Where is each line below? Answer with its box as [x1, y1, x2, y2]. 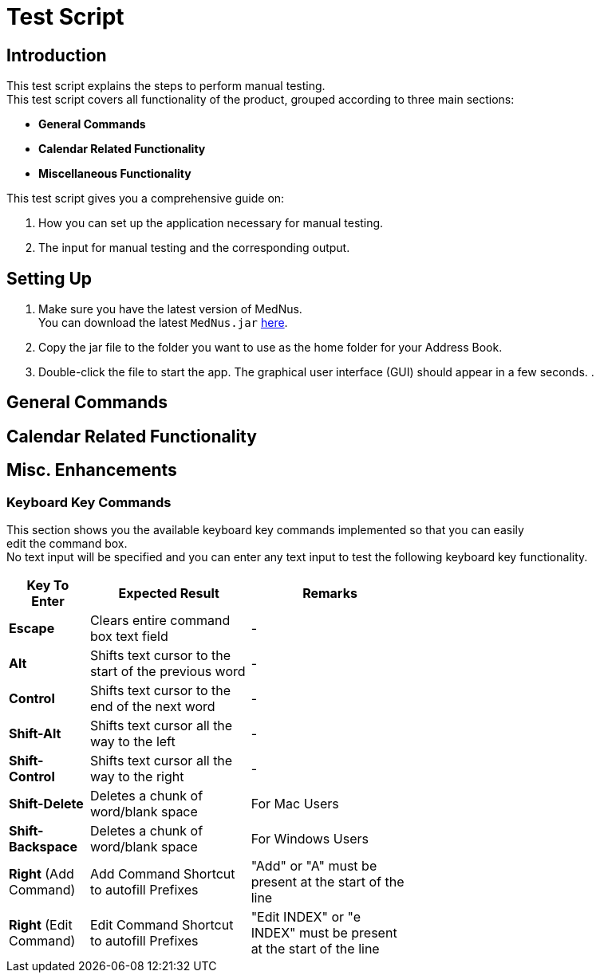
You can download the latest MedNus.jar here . [38, 316, 288, 330]
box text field [89, 628, 168, 645]
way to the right [89, 769, 184, 785]
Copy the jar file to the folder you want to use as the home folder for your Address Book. [38, 340, 503, 355]
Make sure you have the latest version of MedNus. [38, 302, 302, 317]
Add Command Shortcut [89, 866, 235, 883]
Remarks [302, 585, 357, 602]
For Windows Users [251, 831, 369, 847]
